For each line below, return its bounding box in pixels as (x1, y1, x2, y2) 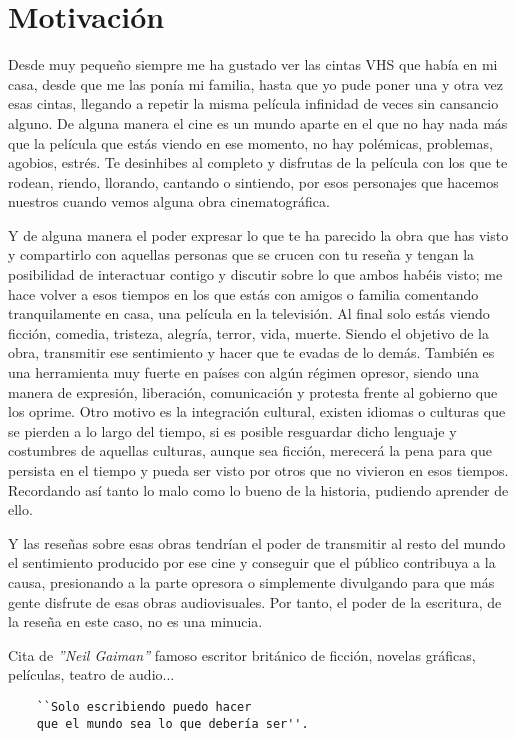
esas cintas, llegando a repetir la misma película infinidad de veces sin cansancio (8, 93, 499, 114)
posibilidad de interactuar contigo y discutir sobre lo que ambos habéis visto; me (8, 264, 503, 285)
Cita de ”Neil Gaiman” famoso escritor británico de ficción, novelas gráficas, (8, 644, 476, 665)
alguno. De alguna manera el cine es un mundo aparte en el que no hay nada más (8, 112, 508, 133)
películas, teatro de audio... (8, 664, 175, 685)
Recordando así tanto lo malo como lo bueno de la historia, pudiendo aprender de (8, 479, 509, 500)
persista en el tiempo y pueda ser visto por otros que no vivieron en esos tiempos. (8, 460, 509, 480)
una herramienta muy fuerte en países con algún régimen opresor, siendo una (8, 362, 480, 383)
